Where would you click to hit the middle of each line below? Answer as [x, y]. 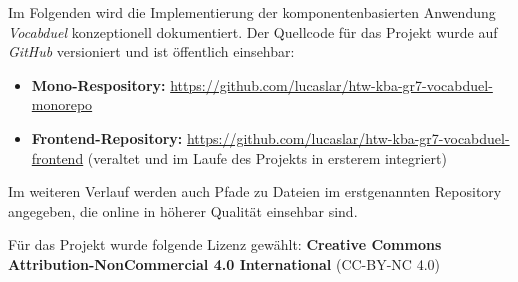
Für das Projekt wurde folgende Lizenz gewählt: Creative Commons [225, 244]
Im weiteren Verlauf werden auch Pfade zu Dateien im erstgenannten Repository [255, 191]
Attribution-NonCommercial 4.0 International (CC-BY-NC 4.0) [224, 263]
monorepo [62, 104]
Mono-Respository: [98, 84]
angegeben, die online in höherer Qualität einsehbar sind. [183, 210]
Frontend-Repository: [107, 137]
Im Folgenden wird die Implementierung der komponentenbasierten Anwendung [252, 12]
